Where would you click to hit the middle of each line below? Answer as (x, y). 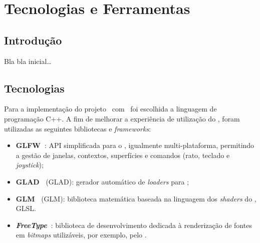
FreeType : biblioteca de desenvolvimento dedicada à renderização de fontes (134, 225)
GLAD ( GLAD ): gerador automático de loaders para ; (102, 181)
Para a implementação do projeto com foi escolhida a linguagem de (110, 109)
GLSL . (26, 208)
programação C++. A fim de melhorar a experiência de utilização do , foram (122, 118)
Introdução (33, 40)
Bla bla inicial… (28, 61)
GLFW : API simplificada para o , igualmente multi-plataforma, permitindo (135, 145)
